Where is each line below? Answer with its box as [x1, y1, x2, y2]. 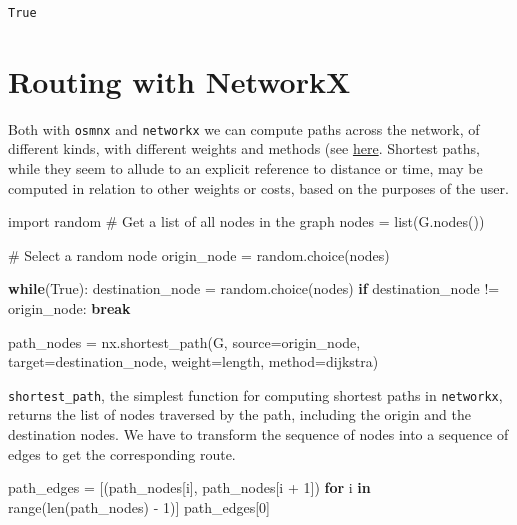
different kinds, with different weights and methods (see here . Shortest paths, [8, 138, 480, 159]
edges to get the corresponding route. [8, 443, 236, 464]
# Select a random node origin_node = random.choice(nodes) [8, 244, 390, 265]
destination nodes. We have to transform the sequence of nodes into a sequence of [8, 423, 509, 444]
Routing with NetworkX [8, 60, 351, 101]
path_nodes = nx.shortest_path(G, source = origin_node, [8, 331, 361, 352]
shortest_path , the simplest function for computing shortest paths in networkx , [8, 384, 503, 405]
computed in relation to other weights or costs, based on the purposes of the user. [8, 177, 509, 198]
